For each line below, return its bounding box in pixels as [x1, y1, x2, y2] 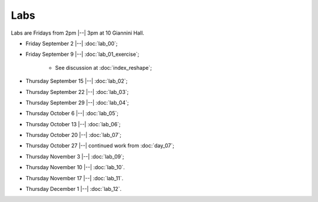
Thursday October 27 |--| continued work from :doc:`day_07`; [25, 142, 175, 149]
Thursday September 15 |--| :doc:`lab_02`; [25, 78, 128, 85]
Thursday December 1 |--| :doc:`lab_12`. [25, 186, 122, 193]
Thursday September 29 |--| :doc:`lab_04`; [25, 99, 129, 106]
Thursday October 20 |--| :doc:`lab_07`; [25, 132, 122, 139]
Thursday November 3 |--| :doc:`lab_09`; [25, 153, 125, 160]
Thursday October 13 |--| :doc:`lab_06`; [25, 120, 121, 127]
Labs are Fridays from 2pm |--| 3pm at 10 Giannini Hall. [11, 29, 144, 36]
